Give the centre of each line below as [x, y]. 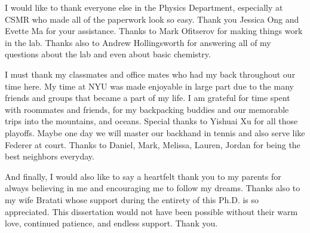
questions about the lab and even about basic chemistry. [108, 54]
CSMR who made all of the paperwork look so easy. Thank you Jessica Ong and [152, 19]
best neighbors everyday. [50, 156]
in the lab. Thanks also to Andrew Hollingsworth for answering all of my [138, 42]
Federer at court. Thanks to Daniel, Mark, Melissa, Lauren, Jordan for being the [153, 144]
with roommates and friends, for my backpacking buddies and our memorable [147, 109]
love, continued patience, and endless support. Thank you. [111, 223]
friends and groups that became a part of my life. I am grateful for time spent [148, 98]
